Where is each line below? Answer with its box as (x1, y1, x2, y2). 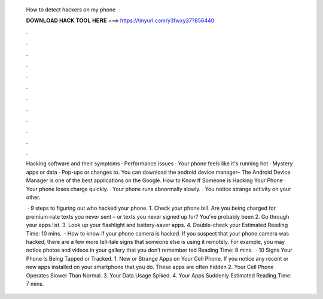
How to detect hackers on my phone (26, 6, 116, 13)
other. (26, 194, 41, 201)
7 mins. (26, 280, 44, 287)
